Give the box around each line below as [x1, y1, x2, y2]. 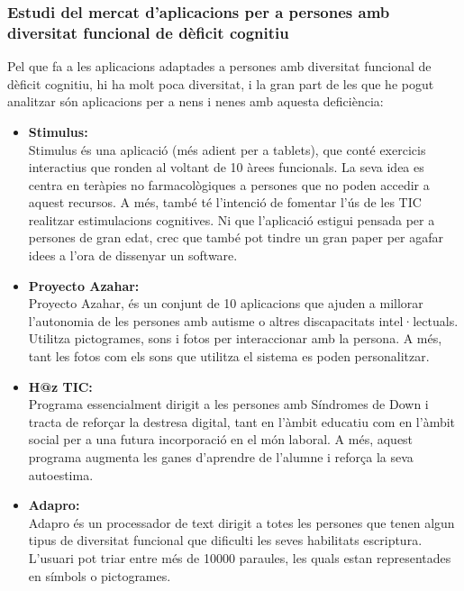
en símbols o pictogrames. [28, 566, 171, 585]
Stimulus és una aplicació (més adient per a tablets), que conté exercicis [28, 140, 426, 159]
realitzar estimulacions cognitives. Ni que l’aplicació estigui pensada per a [28, 210, 435, 229]
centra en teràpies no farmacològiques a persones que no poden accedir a [28, 175, 430, 194]
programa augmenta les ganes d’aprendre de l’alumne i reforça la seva [28, 448, 414, 467]
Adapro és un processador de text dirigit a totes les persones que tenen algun [28, 513, 455, 532]
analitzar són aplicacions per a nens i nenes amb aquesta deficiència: [7, 92, 384, 111]
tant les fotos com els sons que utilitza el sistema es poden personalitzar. [28, 347, 430, 366]
